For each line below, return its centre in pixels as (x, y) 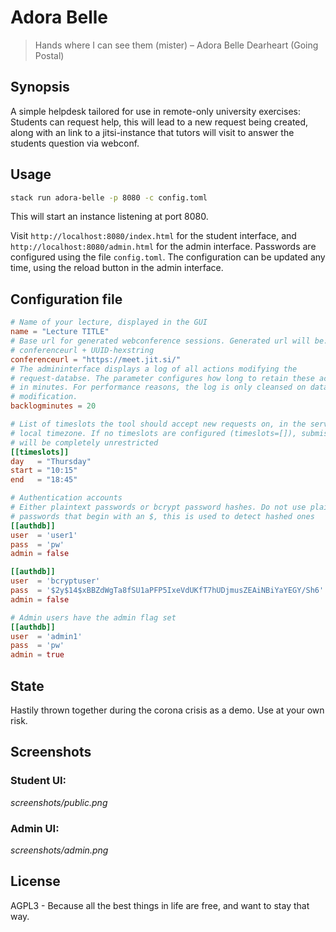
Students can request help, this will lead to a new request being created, (159, 122)
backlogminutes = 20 (53, 406)
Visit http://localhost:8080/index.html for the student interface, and (153, 236)
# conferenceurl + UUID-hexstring (82, 350)
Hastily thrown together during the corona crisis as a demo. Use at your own (167, 710)
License (35, 881)
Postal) (49, 55)
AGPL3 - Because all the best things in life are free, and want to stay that (160, 905)
